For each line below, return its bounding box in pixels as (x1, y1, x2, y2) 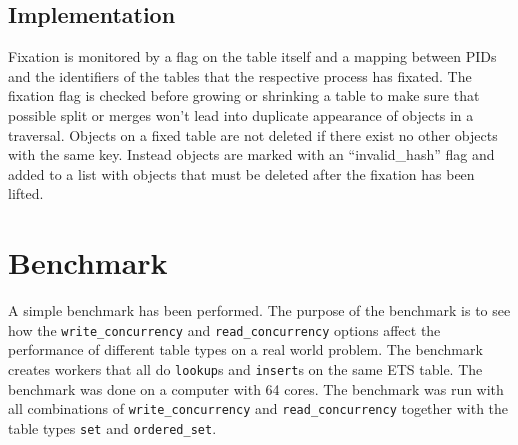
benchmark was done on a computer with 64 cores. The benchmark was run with (8, 378, 504, 399)
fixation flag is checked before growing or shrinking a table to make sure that (8, 85, 480, 106)
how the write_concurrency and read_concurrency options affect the (8, 319, 441, 340)
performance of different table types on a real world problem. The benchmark (8, 339, 483, 360)
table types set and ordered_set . (8, 417, 217, 438)
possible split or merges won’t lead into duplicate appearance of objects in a (8, 104, 474, 125)
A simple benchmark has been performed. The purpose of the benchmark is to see (8, 300, 511, 321)
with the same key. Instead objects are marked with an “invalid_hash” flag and (8, 144, 495, 165)
